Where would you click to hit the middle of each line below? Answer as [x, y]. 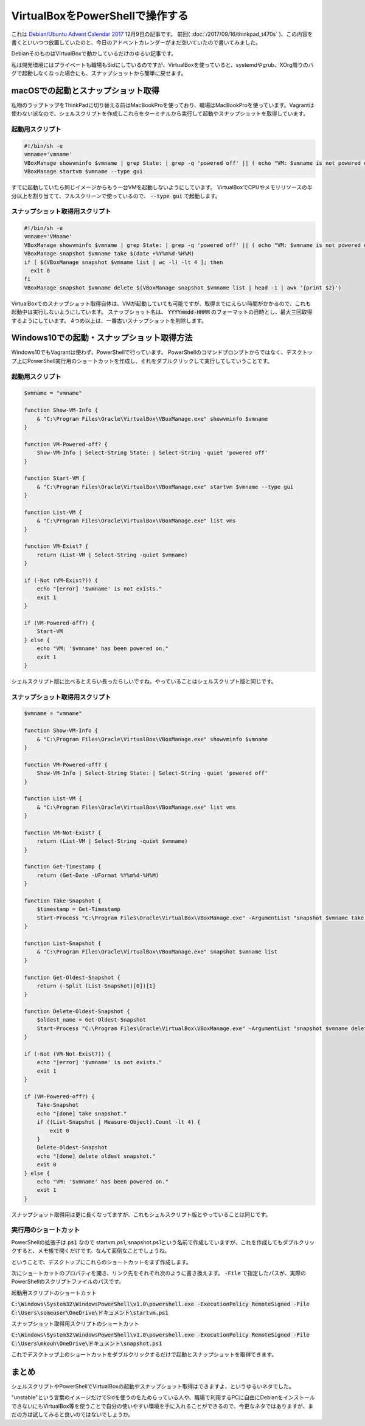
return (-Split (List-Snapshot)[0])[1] [96, 986]
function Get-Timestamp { [63, 867]
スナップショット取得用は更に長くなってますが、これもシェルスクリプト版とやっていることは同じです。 [141, 1214]
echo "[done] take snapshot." [82, 1113]
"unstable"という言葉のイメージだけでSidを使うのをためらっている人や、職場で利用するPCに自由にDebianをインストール [163, 1397]
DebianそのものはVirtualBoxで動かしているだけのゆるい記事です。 [94, 54]
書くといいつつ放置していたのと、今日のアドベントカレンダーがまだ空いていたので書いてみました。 [136, 42]
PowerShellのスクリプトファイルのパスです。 [68, 1282]
